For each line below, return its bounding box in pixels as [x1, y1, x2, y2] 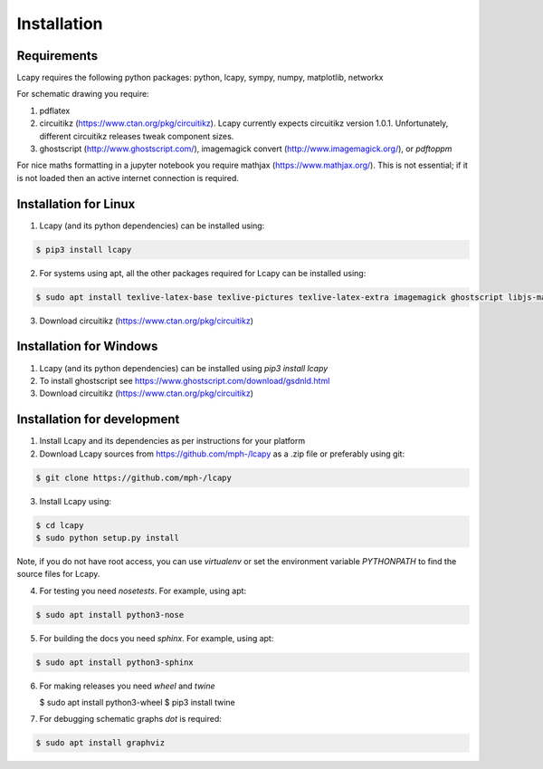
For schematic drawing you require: [16, 89, 149, 100]
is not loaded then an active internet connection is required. [16, 172, 240, 183]
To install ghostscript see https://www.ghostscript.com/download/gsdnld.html [39, 375, 330, 386]
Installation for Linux [16, 196, 136, 212]
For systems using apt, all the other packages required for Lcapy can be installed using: [39, 267, 367, 278]
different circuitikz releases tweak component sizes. [39, 130, 234, 141]
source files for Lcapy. [16, 569, 100, 580]
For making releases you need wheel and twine [39, 680, 216, 691]
